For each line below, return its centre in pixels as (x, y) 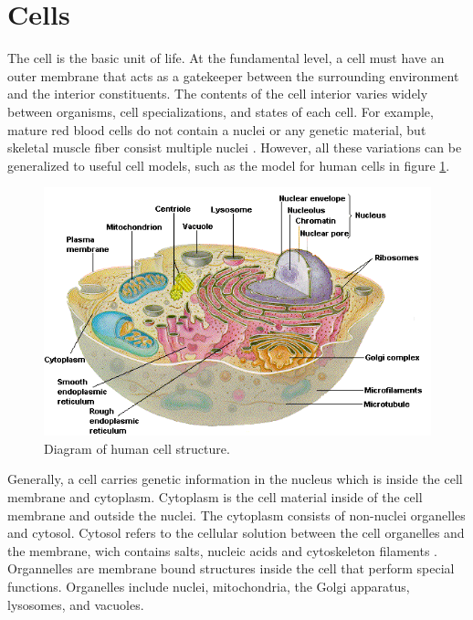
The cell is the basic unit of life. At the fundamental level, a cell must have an (226, 58)
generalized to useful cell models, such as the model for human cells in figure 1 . (229, 165)
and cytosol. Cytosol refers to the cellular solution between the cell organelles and (236, 533)
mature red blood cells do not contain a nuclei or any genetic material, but (217, 129)
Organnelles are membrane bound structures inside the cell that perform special (231, 568)
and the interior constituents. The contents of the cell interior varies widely (218, 94)
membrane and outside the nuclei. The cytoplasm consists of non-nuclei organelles (236, 515)
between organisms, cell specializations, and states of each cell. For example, (221, 111)
